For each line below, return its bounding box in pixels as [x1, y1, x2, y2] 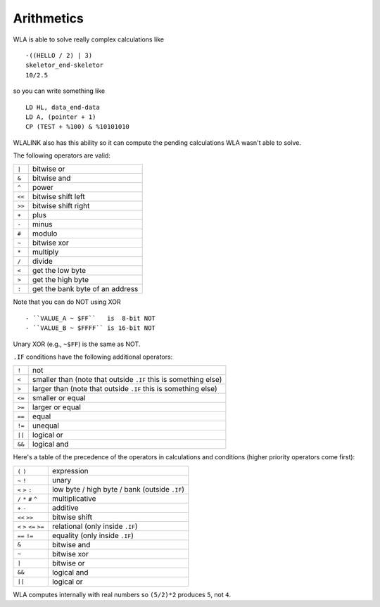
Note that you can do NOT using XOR [13, 298, 121, 306]
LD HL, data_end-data [25, 103, 100, 111]
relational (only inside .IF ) [51, 521, 138, 531]
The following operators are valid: [13, 151, 110, 160]
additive [51, 503, 79, 513]
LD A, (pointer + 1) [25, 113, 96, 121]
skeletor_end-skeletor [25, 61, 104, 70]
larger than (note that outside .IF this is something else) [32, 384, 217, 394]
